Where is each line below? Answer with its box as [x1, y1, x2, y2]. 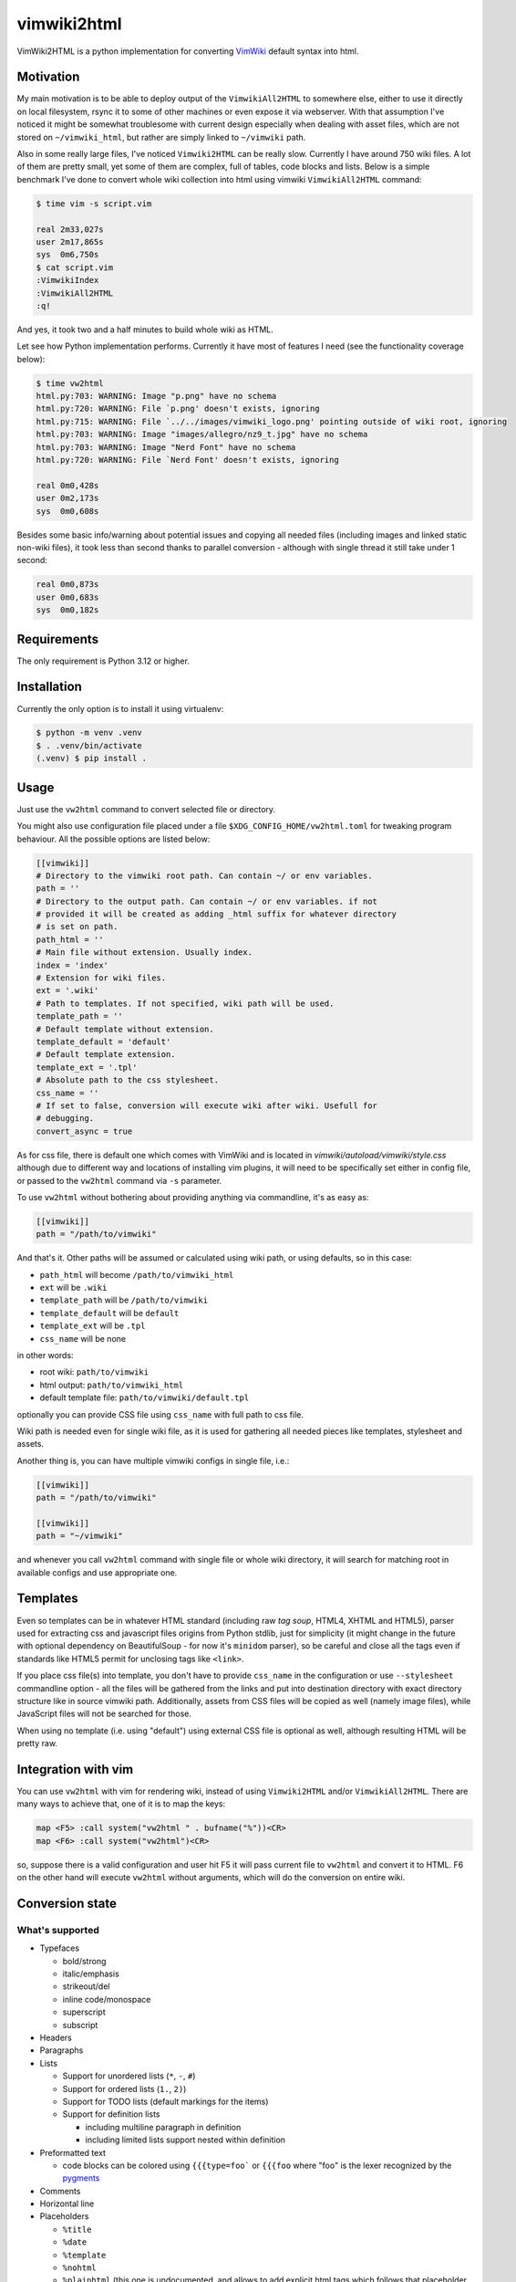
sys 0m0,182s [36, 605, 99, 615]
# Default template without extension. [36, 1023, 214, 1034]
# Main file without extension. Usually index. [36, 947, 253, 958]
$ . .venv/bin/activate [36, 740, 143, 750]
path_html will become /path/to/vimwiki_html [39, 1269, 234, 1280]
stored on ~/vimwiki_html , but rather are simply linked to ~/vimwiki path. [16, 131, 306, 142]
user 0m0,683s [36, 591, 99, 602]
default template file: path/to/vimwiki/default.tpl [39, 1392, 250, 1403]
